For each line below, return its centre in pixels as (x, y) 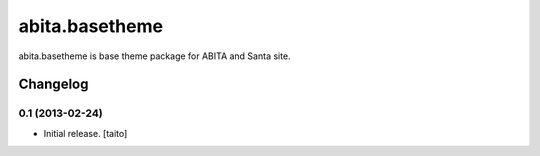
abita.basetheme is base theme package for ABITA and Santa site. (154, 56)
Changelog (53, 84)
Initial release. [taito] (85, 133)
